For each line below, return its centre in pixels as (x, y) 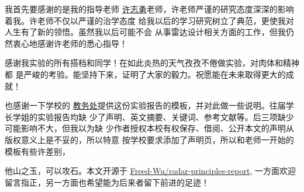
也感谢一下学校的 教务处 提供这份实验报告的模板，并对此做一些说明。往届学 (149, 105)
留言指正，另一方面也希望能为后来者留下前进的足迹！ (107, 182)
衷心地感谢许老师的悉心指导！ (70, 43)
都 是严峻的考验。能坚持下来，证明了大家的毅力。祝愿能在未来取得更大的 (145, 74)
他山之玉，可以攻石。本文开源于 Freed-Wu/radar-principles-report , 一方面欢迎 (150, 171)
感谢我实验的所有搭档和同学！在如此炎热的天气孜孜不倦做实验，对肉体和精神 (152, 63)
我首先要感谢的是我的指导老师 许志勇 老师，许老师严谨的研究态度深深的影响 (149, 9)
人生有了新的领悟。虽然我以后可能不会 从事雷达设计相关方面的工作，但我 (145, 32)
